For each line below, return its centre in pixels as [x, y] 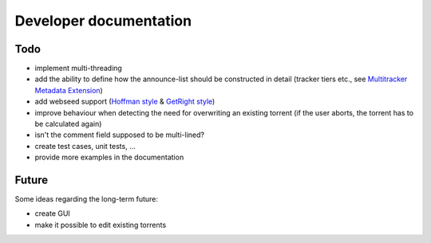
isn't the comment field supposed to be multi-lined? [120, 135]
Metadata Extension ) [69, 90]
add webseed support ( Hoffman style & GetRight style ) [125, 102]
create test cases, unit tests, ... [85, 146]
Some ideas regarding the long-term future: [87, 199]
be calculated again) [68, 124]
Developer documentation [103, 21]
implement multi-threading [79, 69]
